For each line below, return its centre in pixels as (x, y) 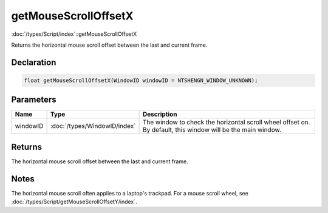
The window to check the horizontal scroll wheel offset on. (226, 123)
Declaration (34, 62)
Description (160, 114)
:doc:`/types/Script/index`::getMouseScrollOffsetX (74, 34)
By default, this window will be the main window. (212, 130)
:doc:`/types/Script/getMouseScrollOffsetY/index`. (74, 202)
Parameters (34, 100)
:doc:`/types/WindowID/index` (93, 126)
